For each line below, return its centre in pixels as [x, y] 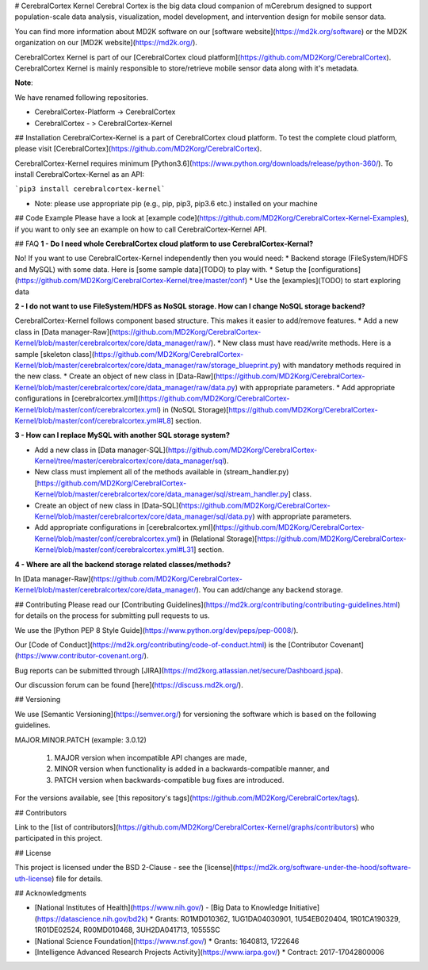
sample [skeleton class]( [55, 354]
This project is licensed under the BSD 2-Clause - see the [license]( [125, 868]
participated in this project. [59, 838]
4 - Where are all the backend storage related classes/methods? [123, 564]
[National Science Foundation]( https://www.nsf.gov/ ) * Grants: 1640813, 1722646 [167, 941]
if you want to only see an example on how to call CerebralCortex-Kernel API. [141, 229]
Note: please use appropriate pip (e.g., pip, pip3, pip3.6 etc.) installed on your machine [176, 203]
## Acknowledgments [51, 893]
